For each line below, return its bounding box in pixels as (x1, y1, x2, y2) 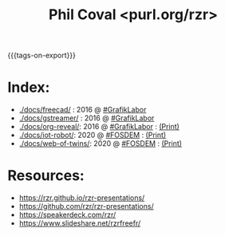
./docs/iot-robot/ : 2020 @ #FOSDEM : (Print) (18, 130, 167, 140)
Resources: (7, 167, 85, 185)
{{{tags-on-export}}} (7, 50, 77, 61)
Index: (7, 78, 50, 96)
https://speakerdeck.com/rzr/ (18, 210, 116, 220)
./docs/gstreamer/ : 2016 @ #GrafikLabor (18, 113, 155, 123)
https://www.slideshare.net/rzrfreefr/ (18, 218, 141, 228)
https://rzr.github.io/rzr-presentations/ (18, 193, 145, 203)
